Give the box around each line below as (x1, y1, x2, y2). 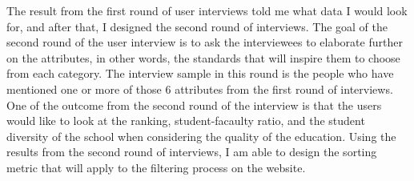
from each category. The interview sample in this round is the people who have (6, 65, 394, 82)
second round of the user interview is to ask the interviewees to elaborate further (6, 34, 403, 50)
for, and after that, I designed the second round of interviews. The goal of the (6, 18, 388, 34)
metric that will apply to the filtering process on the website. (6, 159, 306, 175)
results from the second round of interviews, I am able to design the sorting (6, 143, 377, 160)
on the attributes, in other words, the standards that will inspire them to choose (6, 49, 400, 66)
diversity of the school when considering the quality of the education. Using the (6, 127, 396, 144)
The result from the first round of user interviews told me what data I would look (6, 2, 408, 18)
